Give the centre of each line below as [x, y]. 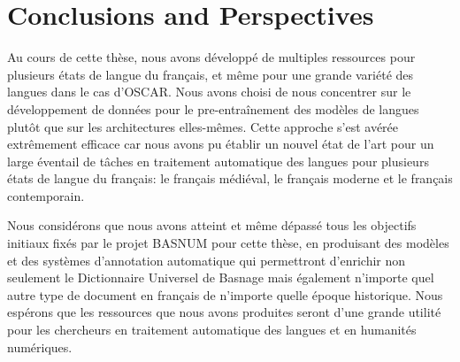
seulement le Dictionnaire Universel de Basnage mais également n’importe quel [221, 277]
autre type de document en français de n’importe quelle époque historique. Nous [225, 294]
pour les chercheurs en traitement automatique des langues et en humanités [212, 330]
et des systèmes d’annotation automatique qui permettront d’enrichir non [207, 260]
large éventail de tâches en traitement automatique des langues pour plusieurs [218, 161]
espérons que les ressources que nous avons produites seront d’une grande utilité [224, 312]
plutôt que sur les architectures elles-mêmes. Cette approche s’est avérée [203, 126]
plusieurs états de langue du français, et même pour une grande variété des [211, 74]
